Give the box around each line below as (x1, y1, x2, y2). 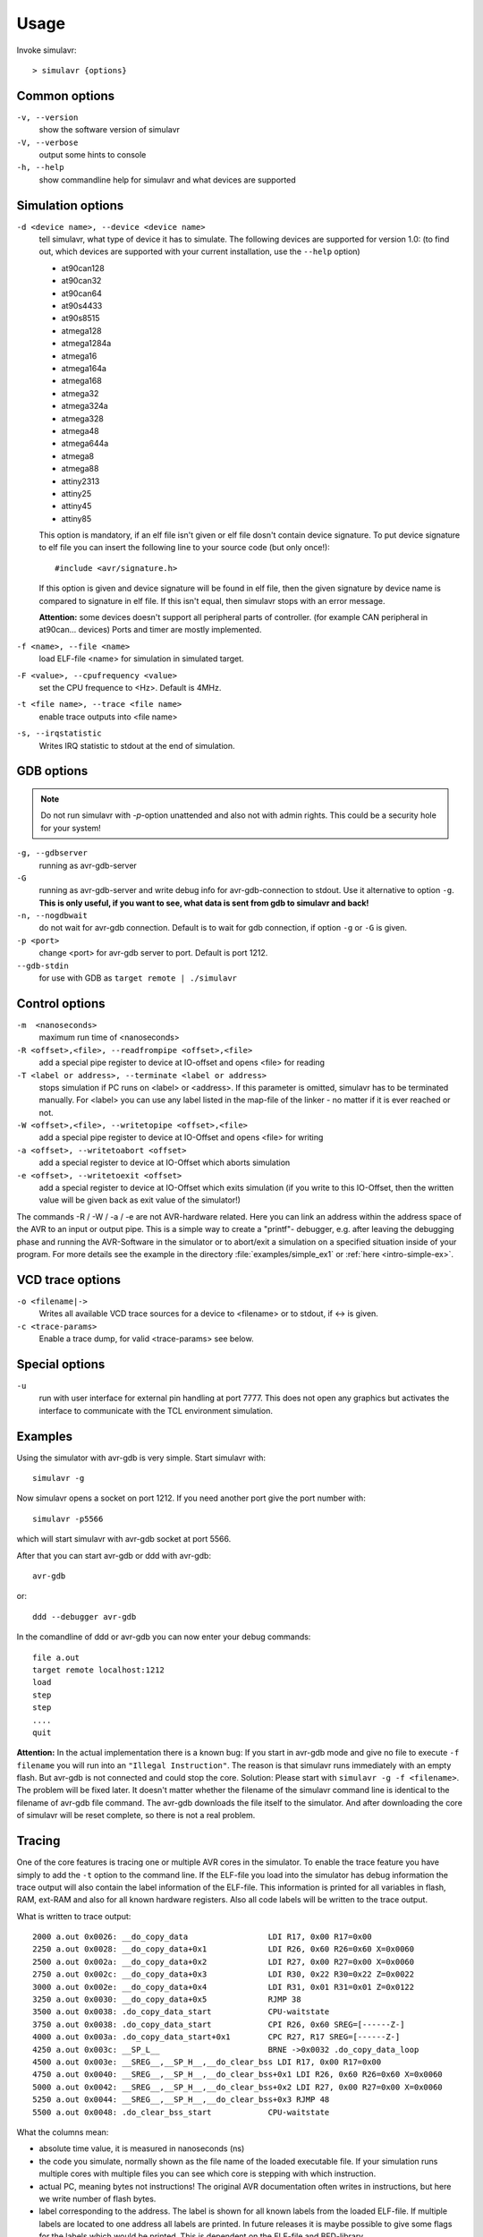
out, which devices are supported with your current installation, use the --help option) (38, 246, 361, 257)
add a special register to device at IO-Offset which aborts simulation (38, 1157, 291, 1168)
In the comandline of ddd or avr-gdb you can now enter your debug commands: (16, 1631, 311, 1642)
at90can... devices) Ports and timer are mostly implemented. (38, 625, 262, 635)
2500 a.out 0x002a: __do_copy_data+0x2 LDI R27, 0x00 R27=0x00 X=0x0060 (32, 1956, 415, 1967)
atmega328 (61, 413, 105, 424)
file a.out (32, 1652, 80, 1663)
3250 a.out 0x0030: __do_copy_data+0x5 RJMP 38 (32, 1995, 301, 2004)
